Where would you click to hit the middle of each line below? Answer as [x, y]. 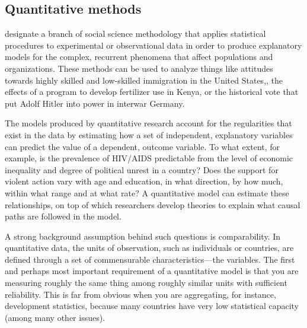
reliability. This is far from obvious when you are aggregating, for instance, [140, 294]
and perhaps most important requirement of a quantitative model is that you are [152, 271]
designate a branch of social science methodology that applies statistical [135, 34]
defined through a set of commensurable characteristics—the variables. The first [150, 259]
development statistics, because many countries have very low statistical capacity [152, 306]
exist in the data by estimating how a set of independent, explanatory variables [149, 134]
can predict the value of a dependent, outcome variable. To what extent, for [143, 146]
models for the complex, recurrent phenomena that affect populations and [139, 57]
